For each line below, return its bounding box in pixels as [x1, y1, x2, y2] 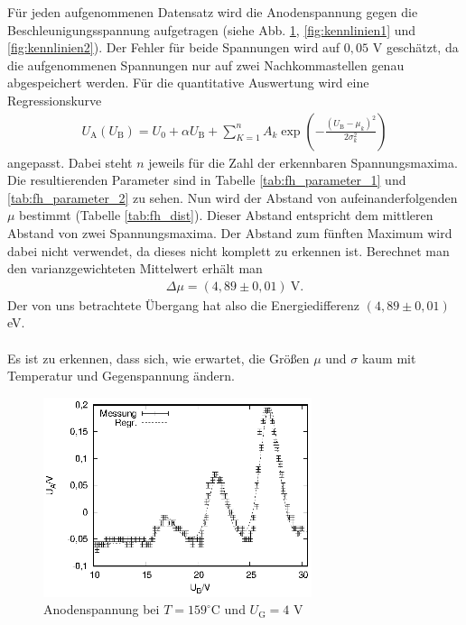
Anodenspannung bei [43, 600, 160, 619]
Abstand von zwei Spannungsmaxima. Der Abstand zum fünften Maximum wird [7, 223, 452, 242]
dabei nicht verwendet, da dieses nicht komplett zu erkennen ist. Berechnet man [7, 241, 450, 260]
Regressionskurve [7, 90, 102, 109]
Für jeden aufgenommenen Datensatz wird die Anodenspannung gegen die [7, 3, 418, 21]
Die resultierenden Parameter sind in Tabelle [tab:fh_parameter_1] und [7, 170, 406, 189]
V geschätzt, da [372, 38, 459, 57]
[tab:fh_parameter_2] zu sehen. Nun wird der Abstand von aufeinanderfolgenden [7, 188, 458, 207]
